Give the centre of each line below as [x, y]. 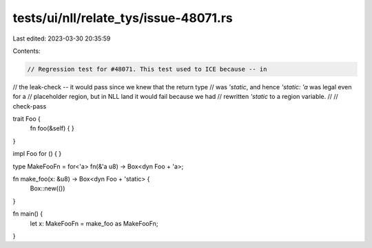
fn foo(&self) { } [52, 128]
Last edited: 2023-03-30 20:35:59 [62, 38]
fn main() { [28, 214]
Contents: [27, 51]
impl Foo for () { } [37, 154]
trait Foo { [27, 119]
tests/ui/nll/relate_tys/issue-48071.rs [123, 18]
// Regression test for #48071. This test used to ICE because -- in [147, 69]
